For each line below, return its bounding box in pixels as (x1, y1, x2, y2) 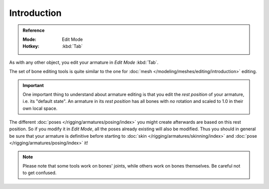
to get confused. (22, 170, 57, 176)
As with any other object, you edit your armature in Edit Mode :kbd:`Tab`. (9, 59, 159, 65)
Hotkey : (22, 43, 40, 49)
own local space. (22, 105, 58, 111)
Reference (22, 27, 45, 33)
